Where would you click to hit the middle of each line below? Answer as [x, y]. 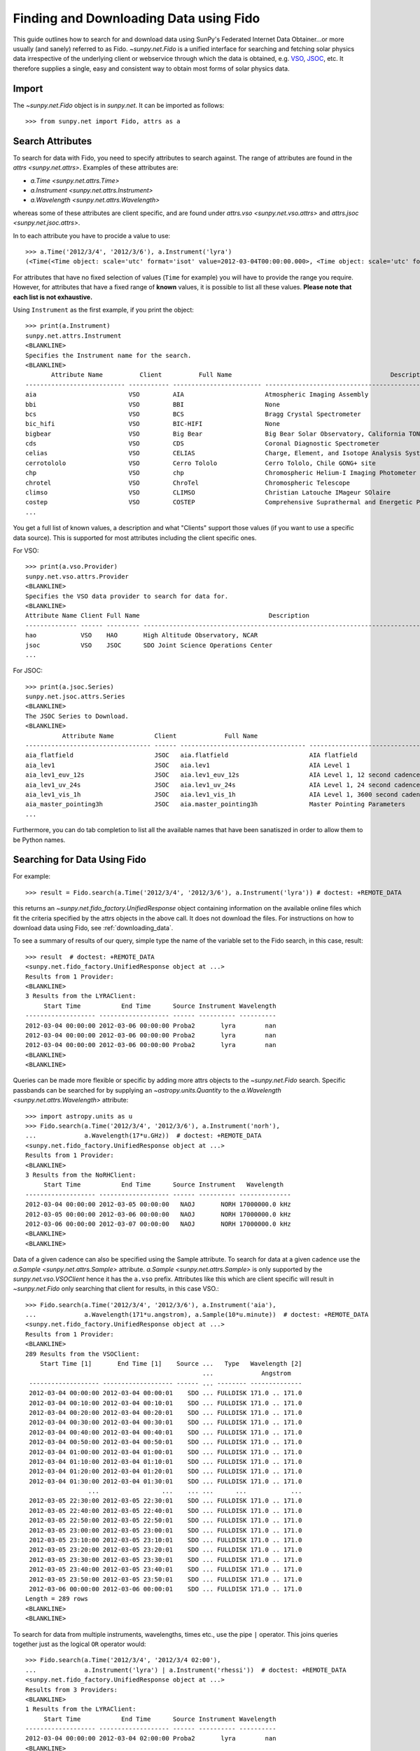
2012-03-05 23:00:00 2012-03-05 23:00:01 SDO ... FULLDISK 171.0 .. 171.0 [166, 1530]
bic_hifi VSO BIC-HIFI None [153, 424]
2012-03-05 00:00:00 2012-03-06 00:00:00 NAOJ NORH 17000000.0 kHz [158, 1214]
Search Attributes [52, 141]
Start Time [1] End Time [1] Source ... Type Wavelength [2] [171, 1364]
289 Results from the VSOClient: [83, 1354]
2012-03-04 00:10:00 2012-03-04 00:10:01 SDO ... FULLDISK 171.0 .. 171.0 [166, 1403]
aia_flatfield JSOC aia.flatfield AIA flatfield [191, 755]
